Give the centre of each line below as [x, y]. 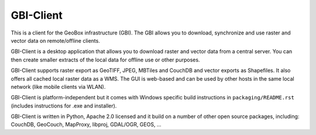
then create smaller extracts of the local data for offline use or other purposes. [105, 60]
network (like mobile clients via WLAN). [58, 86]
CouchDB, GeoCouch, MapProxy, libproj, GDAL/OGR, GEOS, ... [86, 124]
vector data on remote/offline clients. [56, 40]
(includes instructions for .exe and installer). [64, 106]
